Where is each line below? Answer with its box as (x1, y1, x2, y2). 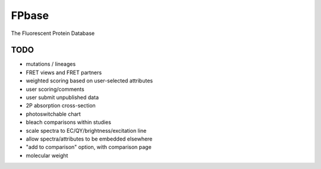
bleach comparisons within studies (26, 119, 111, 126)
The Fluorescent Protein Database (11, 30, 95, 37)
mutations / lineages (26, 60, 76, 68)
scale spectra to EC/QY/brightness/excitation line (26, 127, 147, 134)
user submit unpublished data (26, 94, 99, 101)
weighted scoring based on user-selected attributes (26, 77, 153, 84)
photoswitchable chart (26, 110, 81, 117)
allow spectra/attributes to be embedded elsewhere (26, 135, 153, 142)
